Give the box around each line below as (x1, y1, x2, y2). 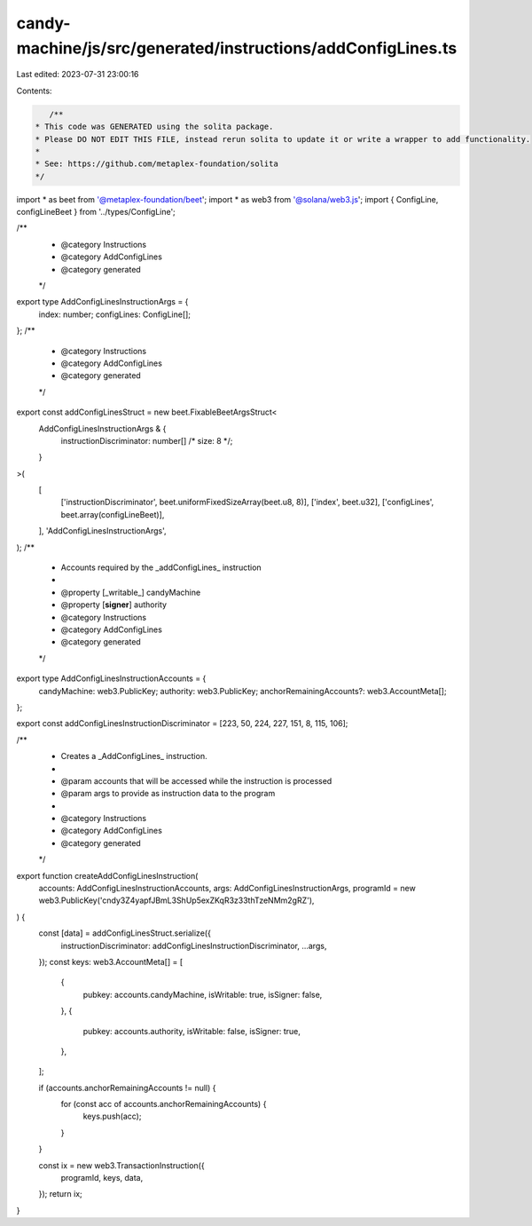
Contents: (16, 85, 52, 96)
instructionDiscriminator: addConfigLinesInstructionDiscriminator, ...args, (60, 940, 327, 951)
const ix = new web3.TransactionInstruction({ (38, 1159, 205, 1171)
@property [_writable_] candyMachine (60, 587, 201, 597)
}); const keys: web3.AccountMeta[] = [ (38, 956, 184, 967)
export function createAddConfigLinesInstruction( (16, 870, 199, 881)
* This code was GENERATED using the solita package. (35, 122, 274, 132)
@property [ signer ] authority (60, 599, 168, 610)
